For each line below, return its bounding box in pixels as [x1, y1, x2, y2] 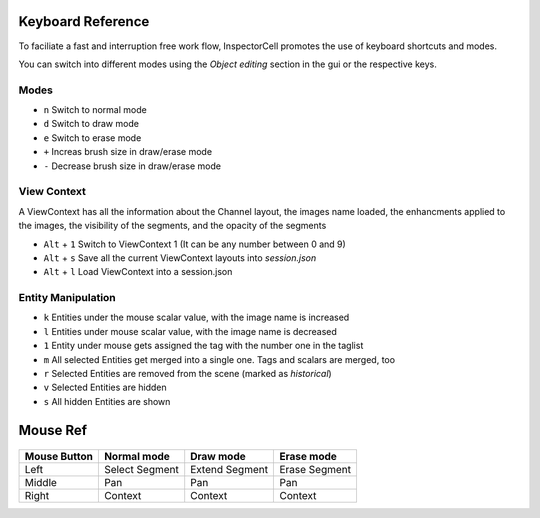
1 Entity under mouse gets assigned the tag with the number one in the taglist [43, 340, 364, 352]
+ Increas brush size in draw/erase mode [43, 146, 213, 158]
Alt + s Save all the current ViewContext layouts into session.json [43, 251, 317, 264]
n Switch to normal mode [43, 104, 147, 116]
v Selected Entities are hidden [43, 381, 167, 394]
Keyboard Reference [18, 13, 150, 30]
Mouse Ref [18, 421, 88, 439]
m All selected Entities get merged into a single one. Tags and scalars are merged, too [43, 353, 395, 365]
